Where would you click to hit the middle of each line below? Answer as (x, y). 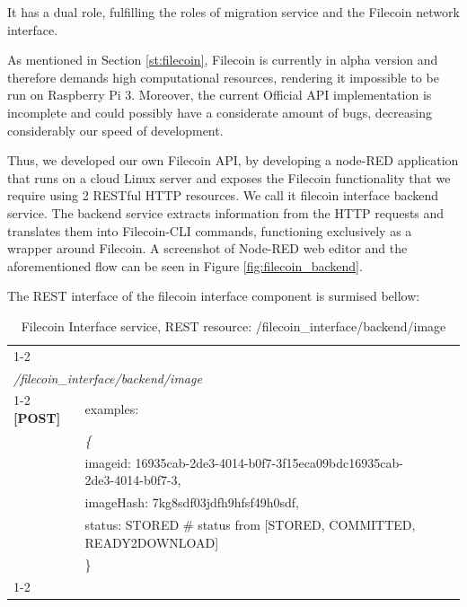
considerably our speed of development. (115, 130)
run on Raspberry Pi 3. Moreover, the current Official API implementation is (220, 95)
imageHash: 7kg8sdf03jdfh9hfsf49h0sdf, (192, 502)
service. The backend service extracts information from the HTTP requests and (226, 212)
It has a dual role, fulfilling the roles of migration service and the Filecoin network (233, 12)
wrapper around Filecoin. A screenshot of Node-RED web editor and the (207, 248)
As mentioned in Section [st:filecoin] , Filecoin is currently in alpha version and (223, 60)
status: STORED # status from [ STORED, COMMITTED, (250, 524)
